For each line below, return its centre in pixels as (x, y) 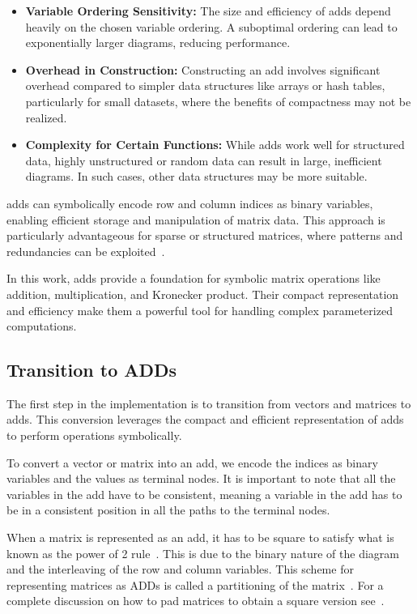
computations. (42, 326)
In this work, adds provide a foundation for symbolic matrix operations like (194, 278)
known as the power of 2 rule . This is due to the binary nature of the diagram (203, 553)
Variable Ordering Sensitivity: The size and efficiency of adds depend (208, 11)
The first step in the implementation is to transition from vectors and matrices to (209, 403)
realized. (46, 117)
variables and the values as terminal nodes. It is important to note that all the (201, 478)
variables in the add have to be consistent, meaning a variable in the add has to (204, 494)
